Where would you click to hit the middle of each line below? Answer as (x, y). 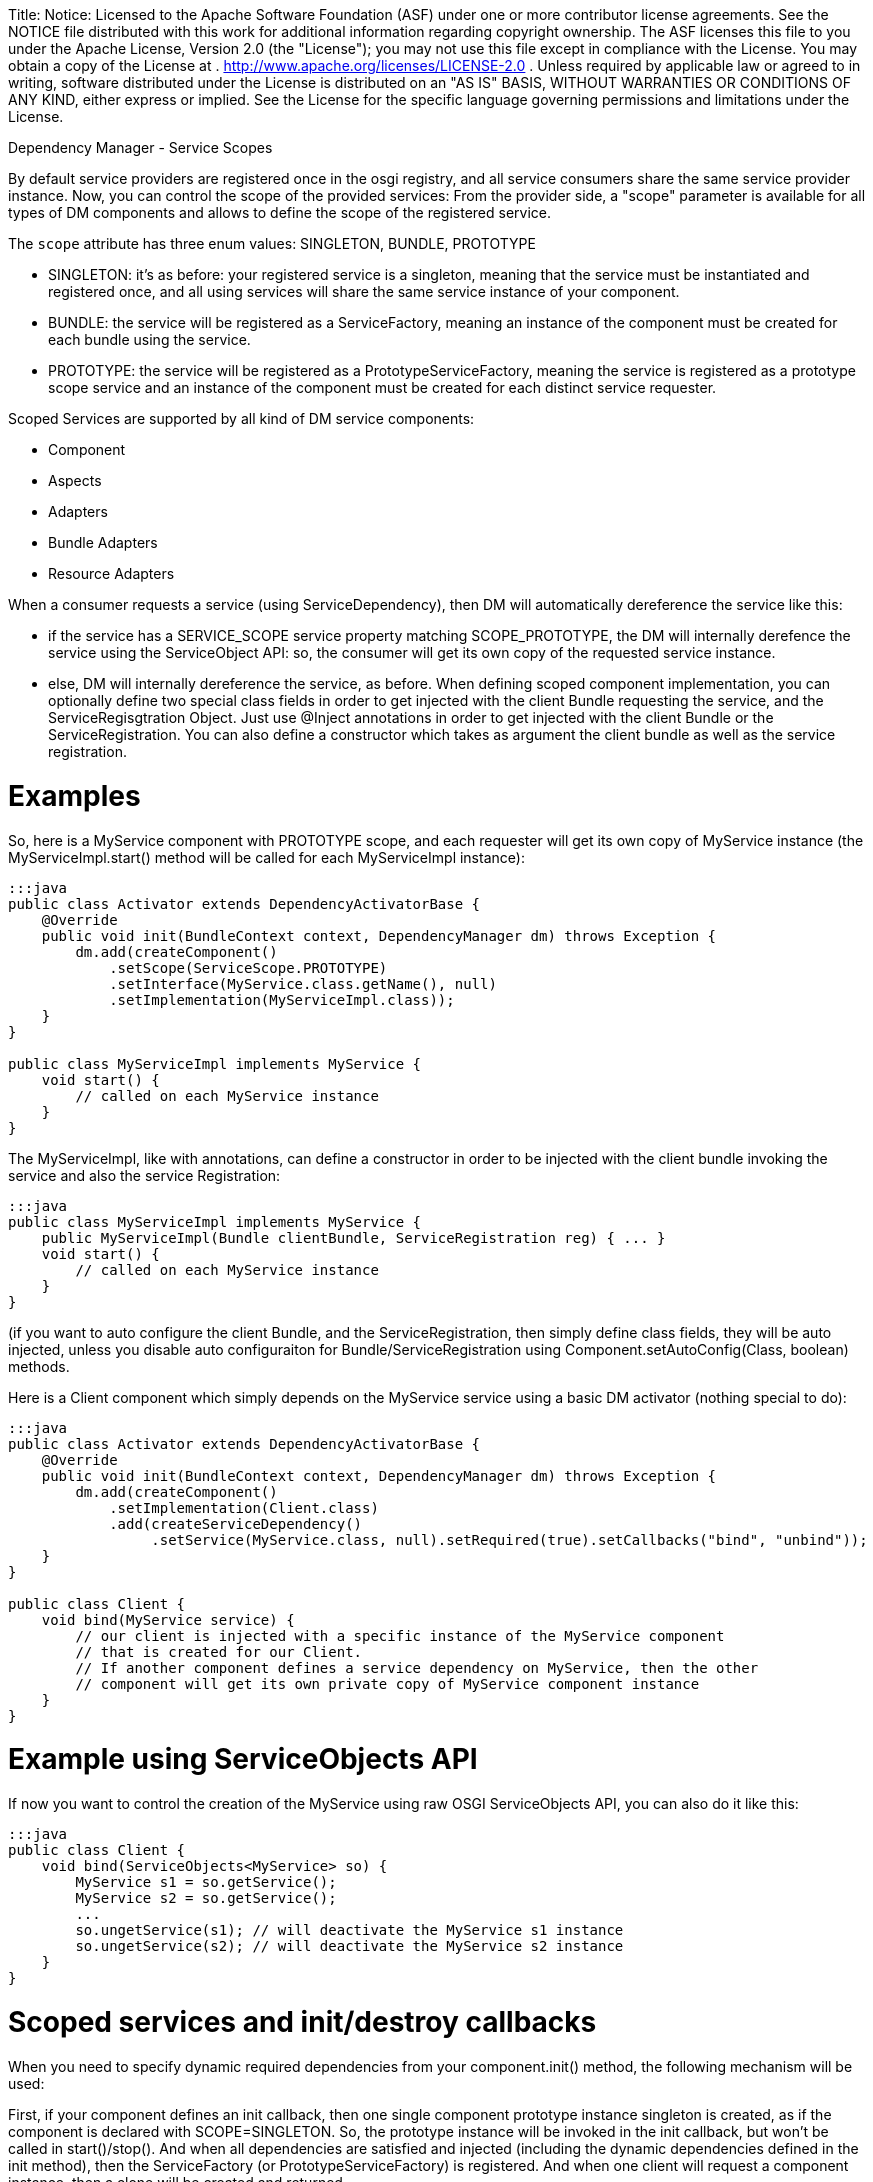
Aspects (75, 480)
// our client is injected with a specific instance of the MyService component (400, 1635)
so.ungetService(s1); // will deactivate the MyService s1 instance (349, 1930)
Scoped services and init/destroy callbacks (302, 2021)
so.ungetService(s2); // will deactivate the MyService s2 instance (349, 1946)
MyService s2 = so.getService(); (206, 1898)
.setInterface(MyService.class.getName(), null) (303, 983)
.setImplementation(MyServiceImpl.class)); (282, 999)
